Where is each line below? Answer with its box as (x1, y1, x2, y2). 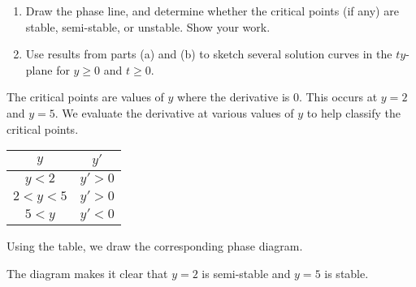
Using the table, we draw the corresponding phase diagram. (6, 238, 303, 255)
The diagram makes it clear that (6, 264, 168, 281)
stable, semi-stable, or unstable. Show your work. (25, 18, 271, 35)
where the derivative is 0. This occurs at (177, 88, 378, 105)
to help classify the (306, 104, 401, 121)
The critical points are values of (6, 88, 164, 105)
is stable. (324, 264, 369, 281)
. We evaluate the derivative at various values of (54, 104, 294, 121)
